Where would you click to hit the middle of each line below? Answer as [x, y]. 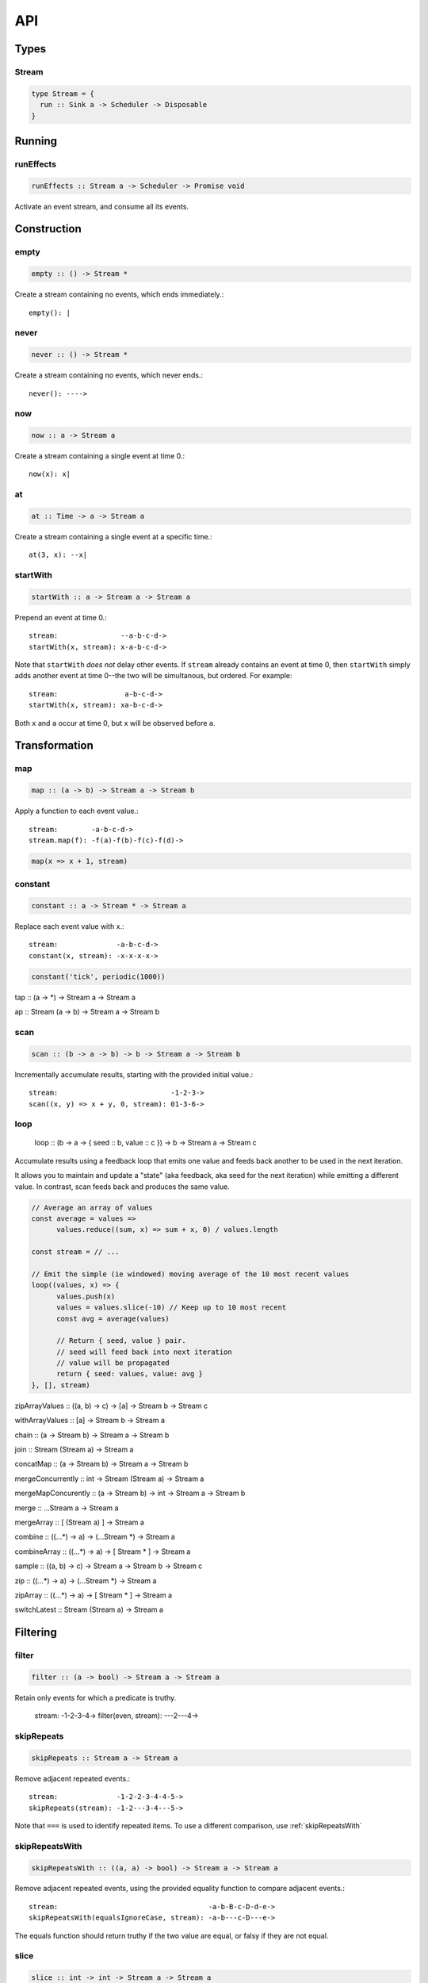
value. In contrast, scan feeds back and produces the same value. [122, 1187]
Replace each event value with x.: [69, 926]
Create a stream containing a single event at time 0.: [100, 456]
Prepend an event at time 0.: [61, 617]
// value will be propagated [113, 1363]
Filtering [36, 1633]
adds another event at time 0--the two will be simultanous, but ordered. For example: [153, 676]
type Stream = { [63, 94]
